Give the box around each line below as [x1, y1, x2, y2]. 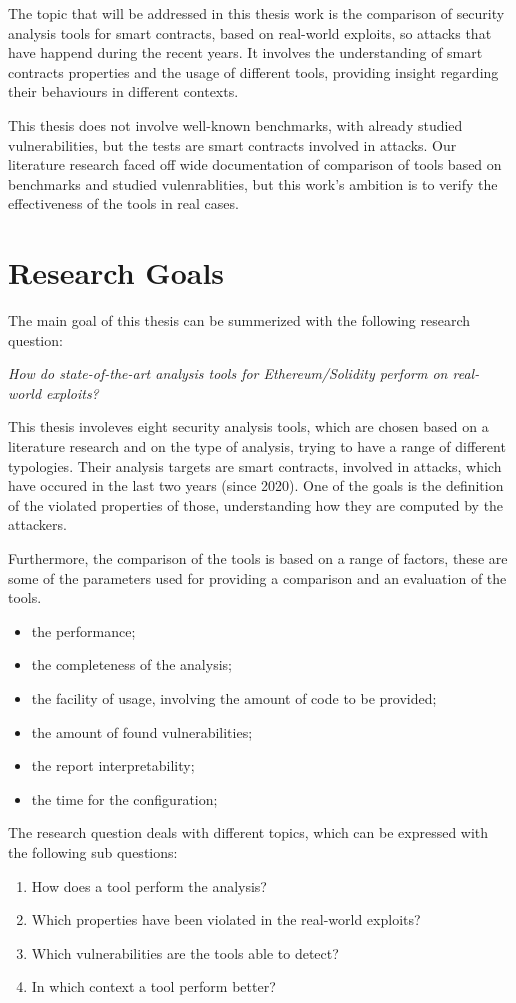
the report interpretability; [31, 755, 195, 776]
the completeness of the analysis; [31, 654, 232, 675]
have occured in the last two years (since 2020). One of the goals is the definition [8, 475, 504, 496]
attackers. [8, 514, 67, 535]
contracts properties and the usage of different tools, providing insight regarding [8, 61, 499, 82]
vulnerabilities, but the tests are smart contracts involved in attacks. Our [8, 134, 457, 155]
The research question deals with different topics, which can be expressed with [8, 822, 489, 843]
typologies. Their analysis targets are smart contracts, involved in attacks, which [8, 455, 502, 476]
